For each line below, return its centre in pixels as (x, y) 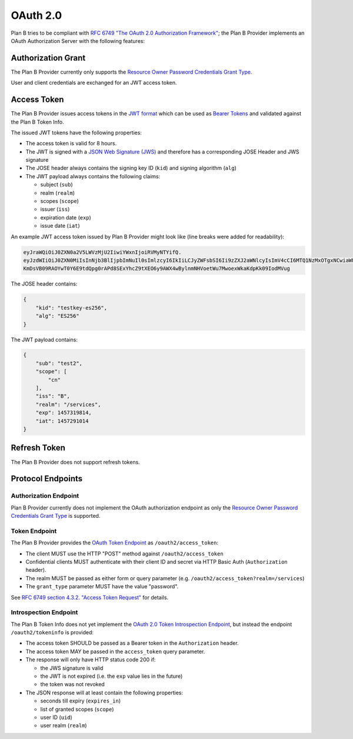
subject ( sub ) (56, 185)
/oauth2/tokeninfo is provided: (52, 633)
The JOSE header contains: (44, 284)
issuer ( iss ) (55, 209)
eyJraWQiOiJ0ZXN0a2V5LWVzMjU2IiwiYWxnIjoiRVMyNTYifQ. (102, 252)
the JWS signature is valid (72, 668)
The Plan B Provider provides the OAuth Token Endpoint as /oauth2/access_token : (115, 543)
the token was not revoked (73, 684)
